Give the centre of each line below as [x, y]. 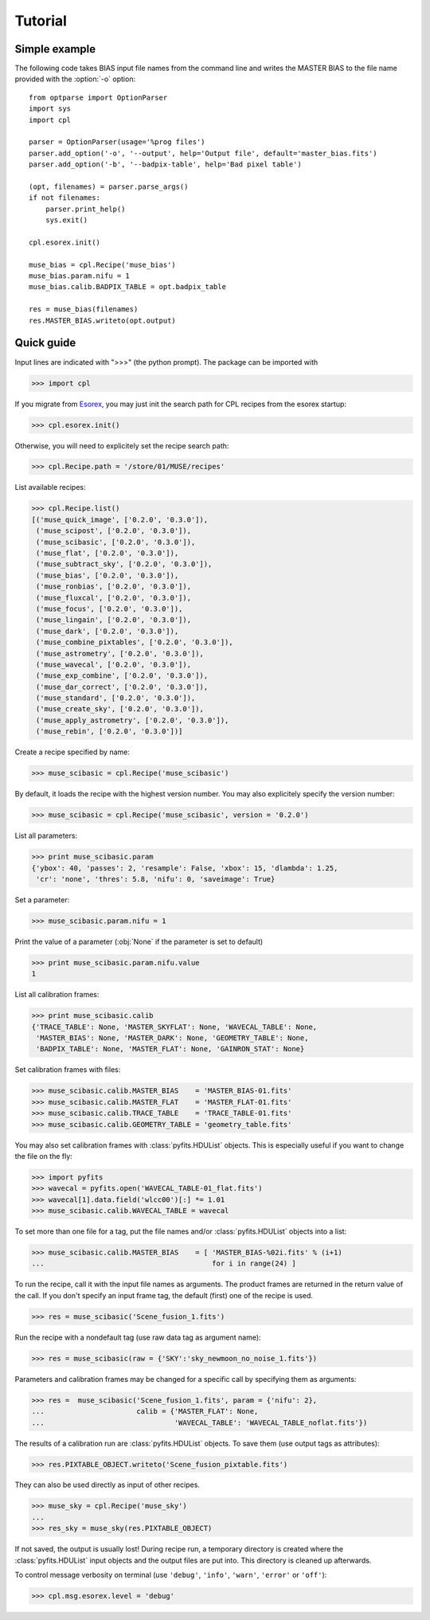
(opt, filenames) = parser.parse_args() [109, 186]
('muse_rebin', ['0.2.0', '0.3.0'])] [109, 732]
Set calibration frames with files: [68, 1070]
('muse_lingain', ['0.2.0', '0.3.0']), [113, 620]
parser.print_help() [85, 209]
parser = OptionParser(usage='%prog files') [117, 142]
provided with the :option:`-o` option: [75, 79]
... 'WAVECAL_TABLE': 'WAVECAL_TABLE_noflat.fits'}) [199, 1422]
